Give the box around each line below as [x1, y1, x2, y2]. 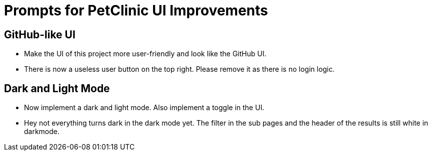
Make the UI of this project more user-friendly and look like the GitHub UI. [24, 49, 266, 58]
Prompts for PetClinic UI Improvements [4, 2, 268, 19]
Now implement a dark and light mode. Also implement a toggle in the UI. [24, 103, 264, 112]
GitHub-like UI [4, 28, 75, 41]
